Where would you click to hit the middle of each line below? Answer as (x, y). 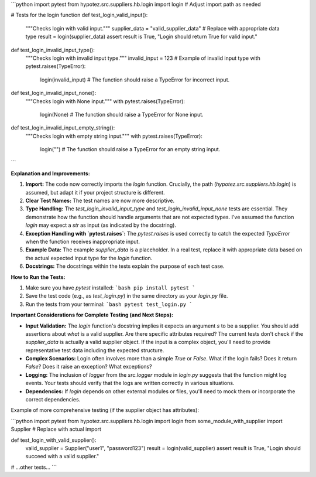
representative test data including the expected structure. (95, 350)
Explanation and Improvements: (50, 173)
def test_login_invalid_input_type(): (53, 50)
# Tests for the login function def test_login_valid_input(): (79, 15)
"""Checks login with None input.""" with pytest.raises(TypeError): (105, 101)
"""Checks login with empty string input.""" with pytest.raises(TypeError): (114, 136)
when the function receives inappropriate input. (83, 241)
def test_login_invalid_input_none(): (54, 93)
